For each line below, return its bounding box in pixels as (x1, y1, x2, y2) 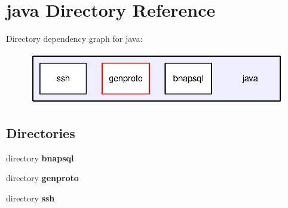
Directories (6, 124, 75, 142)
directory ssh (6, 192, 55, 204)
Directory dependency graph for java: (6, 32, 143, 45)
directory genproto (6, 172, 79, 184)
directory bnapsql (6, 151, 74, 164)
